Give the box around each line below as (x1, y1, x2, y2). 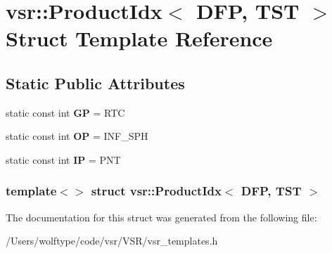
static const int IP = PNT (6, 152, 121, 167)
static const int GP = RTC (6, 105, 125, 119)
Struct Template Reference (6, 24, 273, 53)
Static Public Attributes (6, 72, 185, 93)
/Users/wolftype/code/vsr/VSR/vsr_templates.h (6, 233, 218, 248)
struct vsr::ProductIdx (91, 182, 222, 200)
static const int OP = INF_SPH (6, 129, 148, 143)
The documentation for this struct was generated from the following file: (6, 209, 317, 224)
